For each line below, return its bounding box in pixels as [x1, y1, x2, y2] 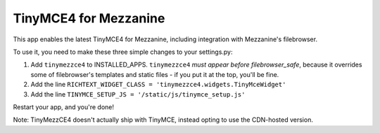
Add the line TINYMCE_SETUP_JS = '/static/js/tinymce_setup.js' [30, 90, 246, 98]
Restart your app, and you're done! [13, 102, 114, 111]
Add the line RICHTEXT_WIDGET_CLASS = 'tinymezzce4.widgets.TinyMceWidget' [30, 80, 286, 89]
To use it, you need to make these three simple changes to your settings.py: [13, 48, 233, 56]
